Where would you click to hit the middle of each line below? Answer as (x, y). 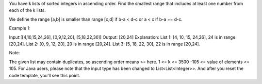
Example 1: (20, 28)
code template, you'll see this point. (44, 75)
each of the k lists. (27, 10)
